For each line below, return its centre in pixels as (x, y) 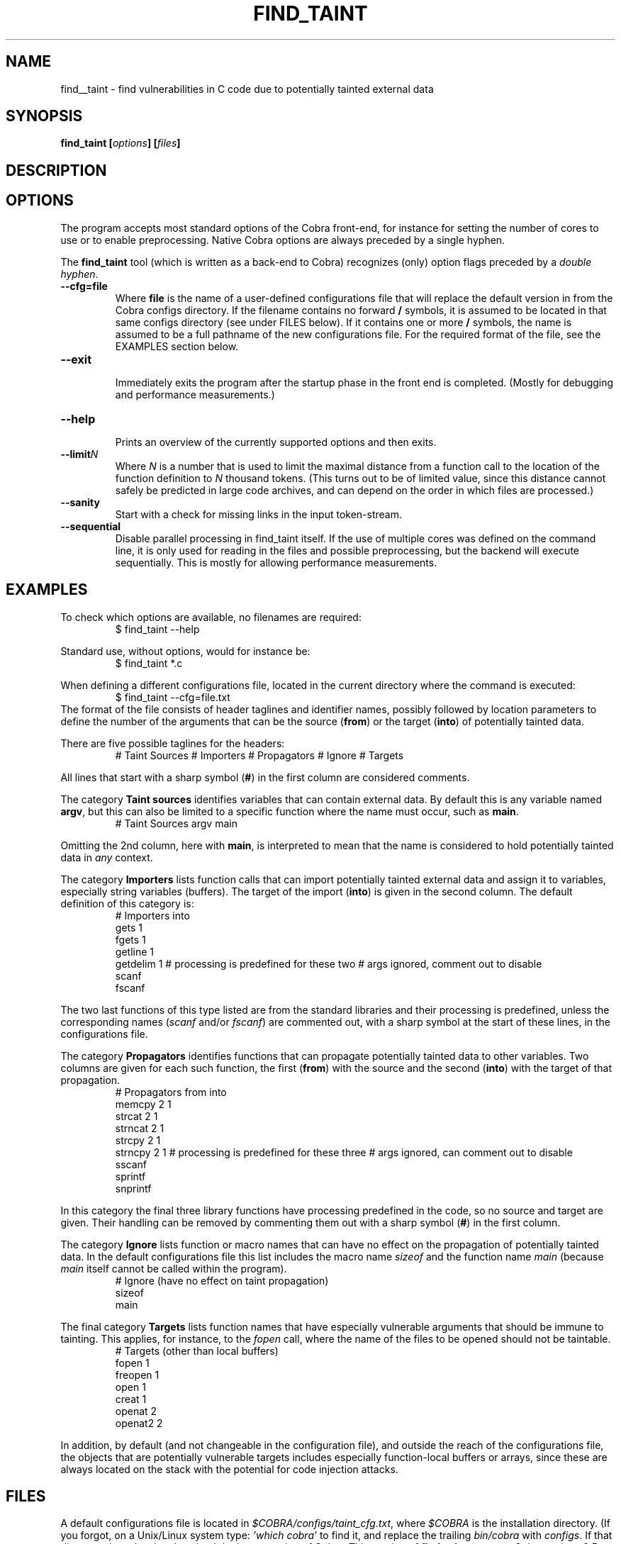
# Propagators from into (171, 1092)
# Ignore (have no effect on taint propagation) (222, 1280)
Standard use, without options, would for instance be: (185, 651)
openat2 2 (139, 1423)
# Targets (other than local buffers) (197, 1350)
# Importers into (152, 915)
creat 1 (131, 1399)
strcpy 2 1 (138, 1140)
